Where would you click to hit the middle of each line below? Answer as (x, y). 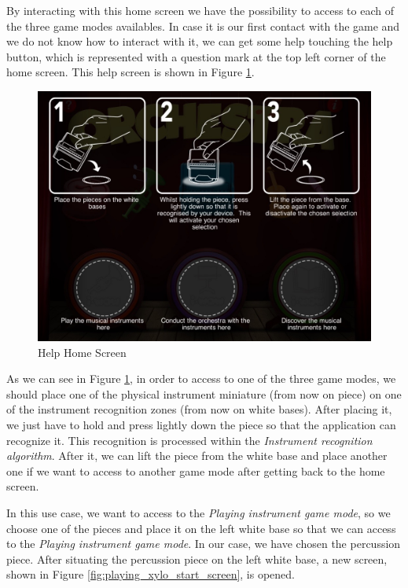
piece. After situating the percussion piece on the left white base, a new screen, (197, 559)
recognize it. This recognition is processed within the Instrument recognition (189, 440)
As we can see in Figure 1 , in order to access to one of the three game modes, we (201, 379)
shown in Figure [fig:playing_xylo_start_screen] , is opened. (151, 574)
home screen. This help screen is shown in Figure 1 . (130, 72)
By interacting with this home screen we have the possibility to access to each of (200, 10)
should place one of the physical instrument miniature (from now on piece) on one (204, 393)
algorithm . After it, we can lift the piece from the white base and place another (197, 456)
